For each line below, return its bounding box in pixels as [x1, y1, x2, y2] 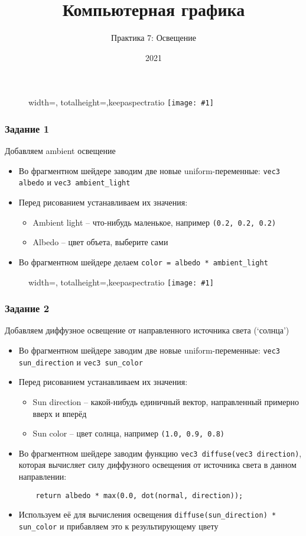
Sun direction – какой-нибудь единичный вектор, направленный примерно [32, 395, 300, 407]
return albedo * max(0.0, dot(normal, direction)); [35, 491, 243, 500]
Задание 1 [5, 121, 50, 136]
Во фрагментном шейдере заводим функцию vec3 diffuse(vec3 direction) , [18, 447, 302, 459]
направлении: [18, 470, 67, 483]
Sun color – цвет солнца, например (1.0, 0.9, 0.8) [32, 427, 224, 439]
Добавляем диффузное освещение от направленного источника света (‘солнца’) [5, 324, 289, 336]
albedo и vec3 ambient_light [18, 176, 131, 188]
